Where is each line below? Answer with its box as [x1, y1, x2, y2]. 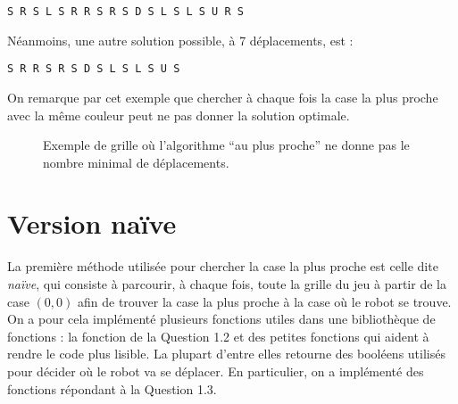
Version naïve [7, 205, 177, 242]
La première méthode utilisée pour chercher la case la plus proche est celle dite [7, 257, 438, 276]
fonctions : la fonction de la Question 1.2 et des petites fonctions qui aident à [7, 326, 429, 345]
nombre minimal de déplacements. [43, 153, 229, 171]
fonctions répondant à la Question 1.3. [7, 379, 217, 398]
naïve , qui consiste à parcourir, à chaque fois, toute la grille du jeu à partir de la [7, 275, 446, 293]
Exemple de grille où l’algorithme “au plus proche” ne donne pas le [43, 136, 410, 154]
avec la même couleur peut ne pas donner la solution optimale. [7, 105, 350, 124]
